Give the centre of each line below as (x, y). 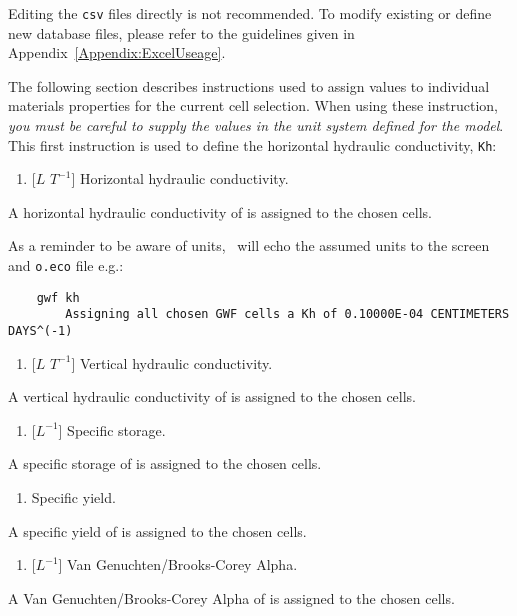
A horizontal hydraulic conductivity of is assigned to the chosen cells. (220, 211)
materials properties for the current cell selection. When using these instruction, (253, 105)
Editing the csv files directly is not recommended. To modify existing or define (250, 13)
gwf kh (58, 297)
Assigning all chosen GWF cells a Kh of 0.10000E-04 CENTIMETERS (287, 314)
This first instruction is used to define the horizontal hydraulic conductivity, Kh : (252, 144)
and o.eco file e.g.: (66, 265)
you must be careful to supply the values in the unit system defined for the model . (256, 125)
